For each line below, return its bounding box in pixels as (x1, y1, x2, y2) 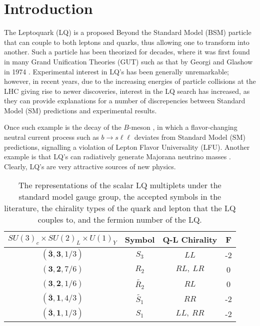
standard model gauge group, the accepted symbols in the (18, 191, 221, 203)
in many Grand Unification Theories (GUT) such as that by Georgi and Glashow (4, 56, 253, 66)
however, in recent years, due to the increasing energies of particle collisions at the (4, 76, 256, 86)
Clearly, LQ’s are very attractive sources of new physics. (4, 161, 176, 171)
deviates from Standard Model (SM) (134, 132, 245, 142)
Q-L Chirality (162, 234, 217, 246)
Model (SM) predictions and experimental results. (4, 105, 157, 115)
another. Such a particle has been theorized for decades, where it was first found (4, 46, 250, 57)
